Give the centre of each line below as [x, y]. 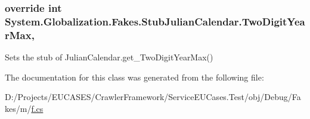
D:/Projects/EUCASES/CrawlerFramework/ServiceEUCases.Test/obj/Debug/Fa [153, 97]
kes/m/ [18, 108]
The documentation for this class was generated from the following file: [134, 77]
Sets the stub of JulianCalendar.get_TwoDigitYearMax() [109, 57]
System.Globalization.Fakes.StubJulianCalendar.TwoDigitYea [155, 21]
